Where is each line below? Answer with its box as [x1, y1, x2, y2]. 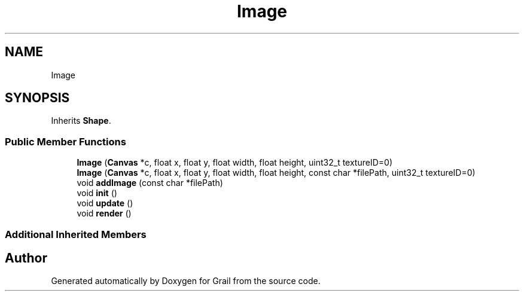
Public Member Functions [5, 135, 126, 148]
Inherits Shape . [51, 115, 111, 126]
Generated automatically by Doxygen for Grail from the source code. [51, 276, 321, 286]
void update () [77, 198, 133, 209]
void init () [77, 188, 117, 199]
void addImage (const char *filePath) [77, 178, 223, 188]
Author [5, 250, 47, 266]
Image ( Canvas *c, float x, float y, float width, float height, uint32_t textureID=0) [77, 157, 392, 168]
